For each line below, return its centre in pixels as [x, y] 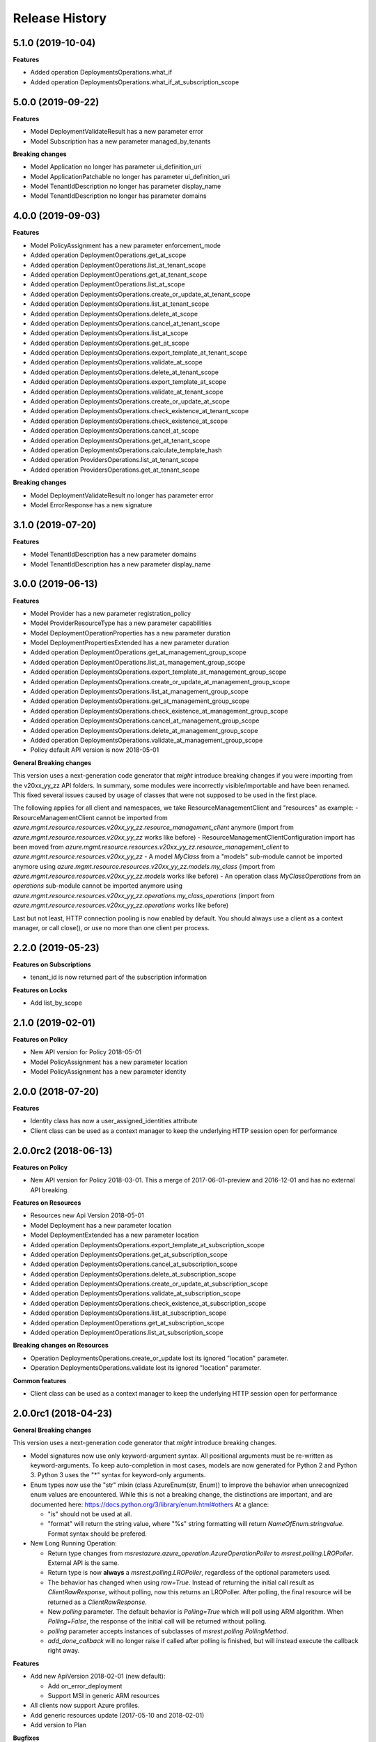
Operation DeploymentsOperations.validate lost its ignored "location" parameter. [146, 1368]
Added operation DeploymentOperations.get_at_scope [108, 255]
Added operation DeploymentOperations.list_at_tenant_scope [118, 265]
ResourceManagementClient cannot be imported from [91, 817]
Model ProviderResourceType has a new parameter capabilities [121, 623]
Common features [40, 1380]
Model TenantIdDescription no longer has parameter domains [118, 196]
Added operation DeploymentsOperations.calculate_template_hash [126, 450]
